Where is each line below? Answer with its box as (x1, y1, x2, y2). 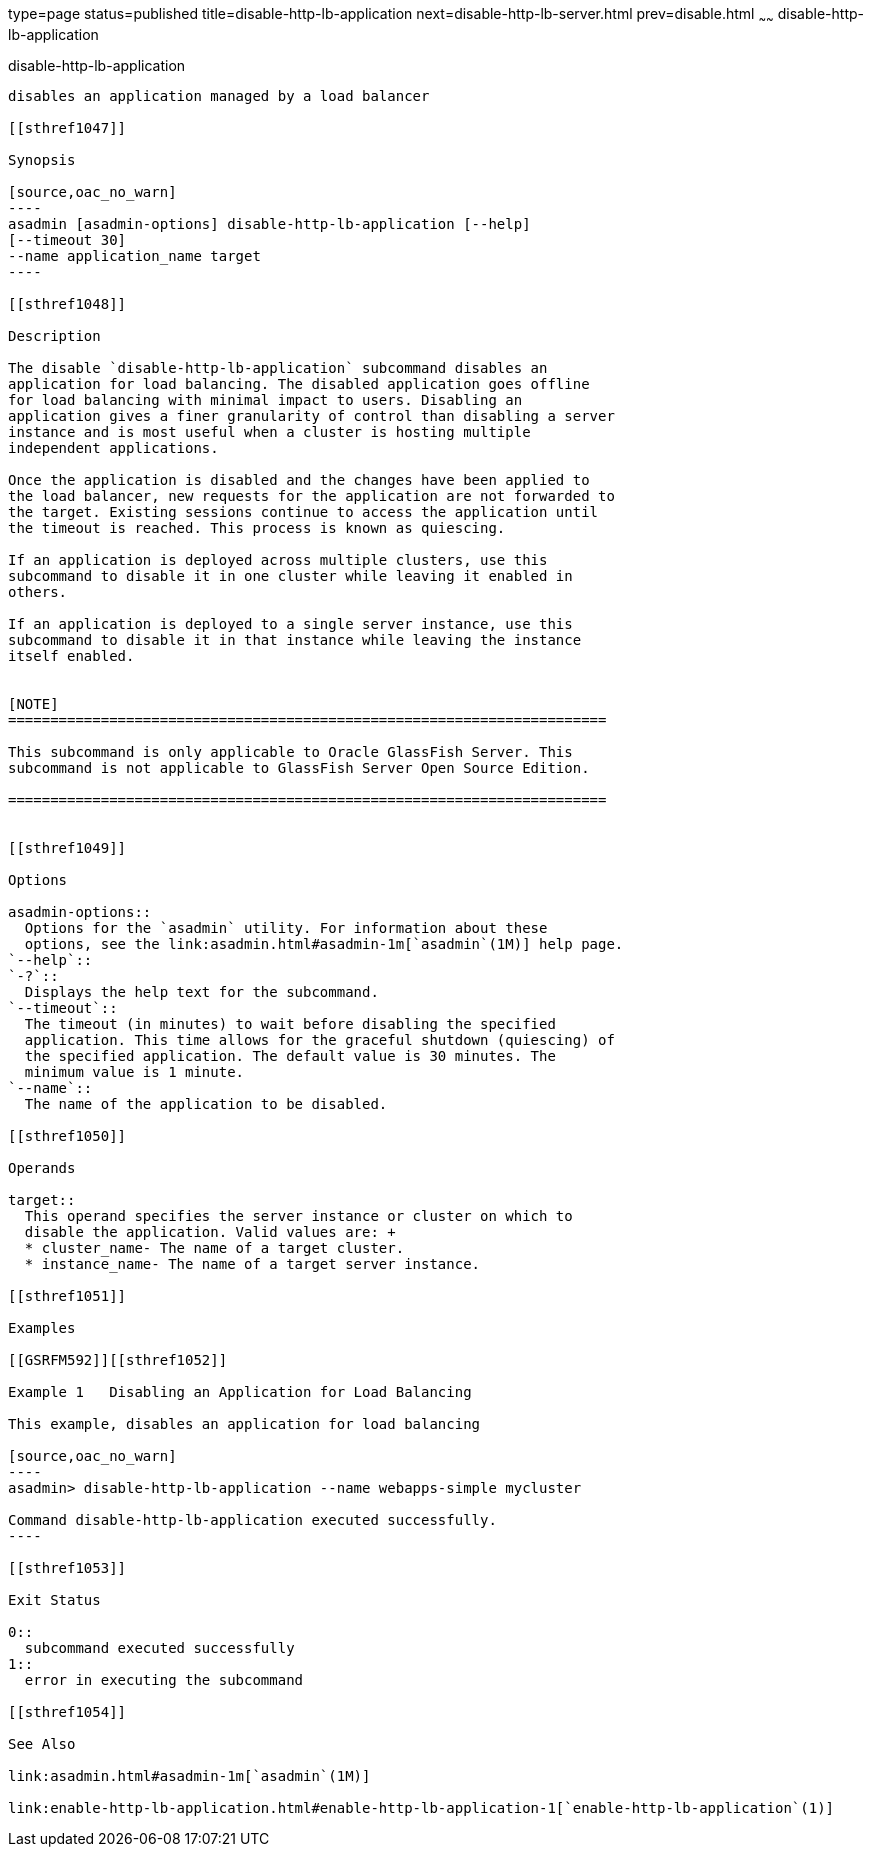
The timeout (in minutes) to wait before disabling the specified (24, 1015, 556, 1032)
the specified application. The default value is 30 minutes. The (24, 1047, 556, 1064)
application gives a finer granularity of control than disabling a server (8, 407, 615, 424)
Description (8, 327, 101, 344)
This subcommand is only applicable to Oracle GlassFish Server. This (8, 743, 573, 760)
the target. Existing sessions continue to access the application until (8, 503, 599, 520)
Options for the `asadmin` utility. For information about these (24, 919, 548, 936)
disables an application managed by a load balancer (8, 87, 430, 104)
